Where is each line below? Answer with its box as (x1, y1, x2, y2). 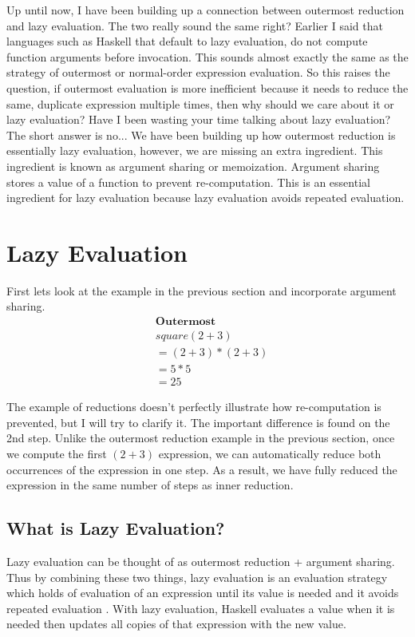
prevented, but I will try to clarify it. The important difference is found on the (6, 413, 390, 430)
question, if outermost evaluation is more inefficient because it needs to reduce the (6, 79, 409, 96)
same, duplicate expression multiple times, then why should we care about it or (6, 95, 394, 112)
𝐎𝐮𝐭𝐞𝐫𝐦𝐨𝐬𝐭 (155, 316, 216, 328)
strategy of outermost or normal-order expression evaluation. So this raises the (6, 64, 390, 81)
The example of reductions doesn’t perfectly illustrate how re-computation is (6, 398, 381, 415)
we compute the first (6, 445, 107, 461)
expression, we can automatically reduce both (158, 445, 381, 461)
